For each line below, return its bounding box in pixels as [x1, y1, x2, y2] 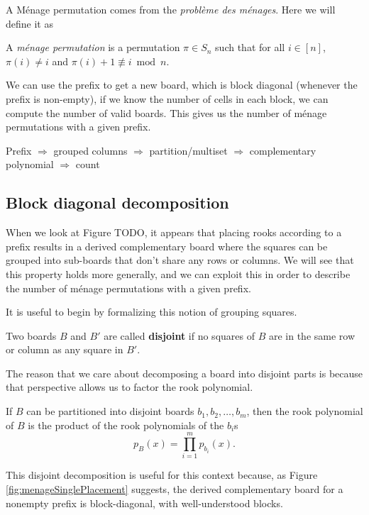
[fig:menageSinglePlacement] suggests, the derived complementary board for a [6, 481, 343, 496]
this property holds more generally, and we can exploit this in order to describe [6, 266, 351, 281]
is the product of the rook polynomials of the [28, 417, 224, 432]
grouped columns [53, 143, 128, 157]
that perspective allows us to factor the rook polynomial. [6, 380, 253, 394]
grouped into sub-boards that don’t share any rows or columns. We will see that [6, 253, 354, 267]
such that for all [215, 40, 285, 55]
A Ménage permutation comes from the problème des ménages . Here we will [6, 2, 336, 16]
